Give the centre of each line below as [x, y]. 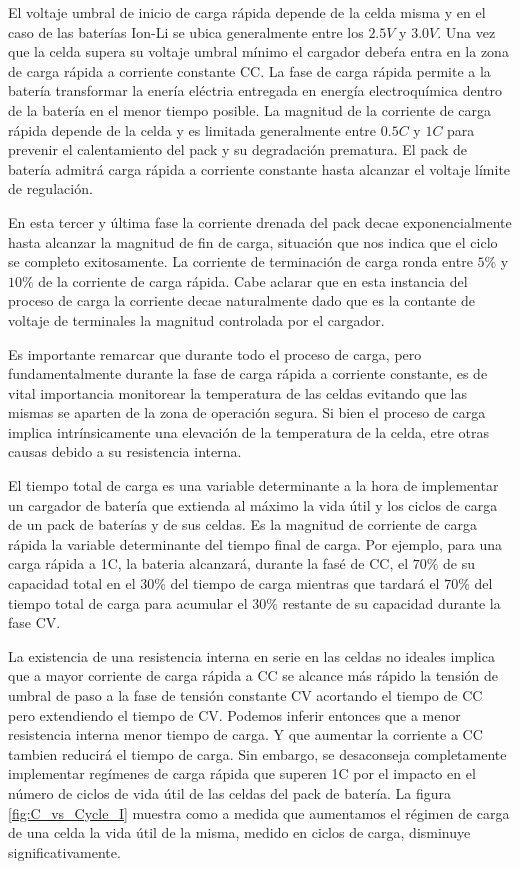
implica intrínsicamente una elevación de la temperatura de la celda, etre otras [248, 431]
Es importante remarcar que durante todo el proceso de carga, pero [215, 353]
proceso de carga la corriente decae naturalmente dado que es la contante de [241, 300]
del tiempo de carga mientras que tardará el [305, 583]
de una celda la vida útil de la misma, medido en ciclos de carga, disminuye [239, 832]
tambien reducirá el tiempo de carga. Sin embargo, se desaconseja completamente [257, 753]
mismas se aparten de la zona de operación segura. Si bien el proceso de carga [247, 412]
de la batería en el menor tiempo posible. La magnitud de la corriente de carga [250, 109]
